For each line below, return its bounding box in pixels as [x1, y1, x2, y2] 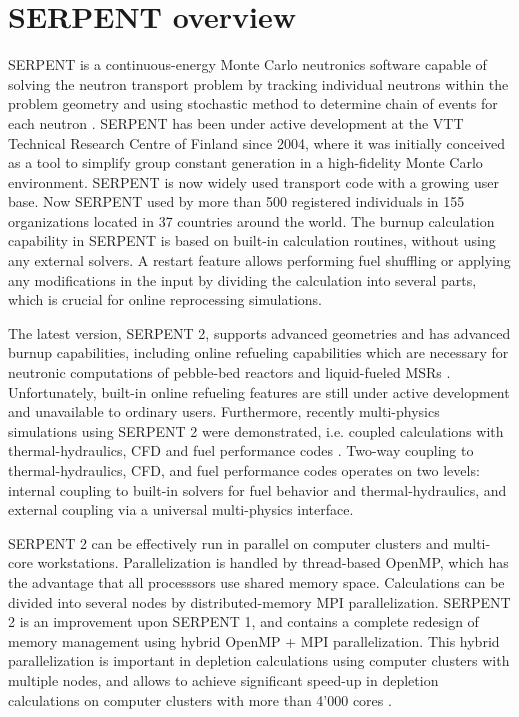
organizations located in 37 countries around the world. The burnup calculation [8, 210, 495, 231]
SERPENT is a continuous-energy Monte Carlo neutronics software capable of [8, 54, 487, 75]
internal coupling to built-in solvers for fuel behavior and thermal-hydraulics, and [8, 479, 507, 500]
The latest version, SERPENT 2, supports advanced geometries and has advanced [8, 322, 511, 343]
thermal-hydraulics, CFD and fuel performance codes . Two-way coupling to [8, 440, 474, 461]
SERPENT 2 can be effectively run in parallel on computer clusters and [8, 532, 449, 553]
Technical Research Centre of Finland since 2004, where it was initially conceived [8, 132, 505, 153]
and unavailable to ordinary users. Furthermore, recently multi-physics [8, 401, 440, 422]
